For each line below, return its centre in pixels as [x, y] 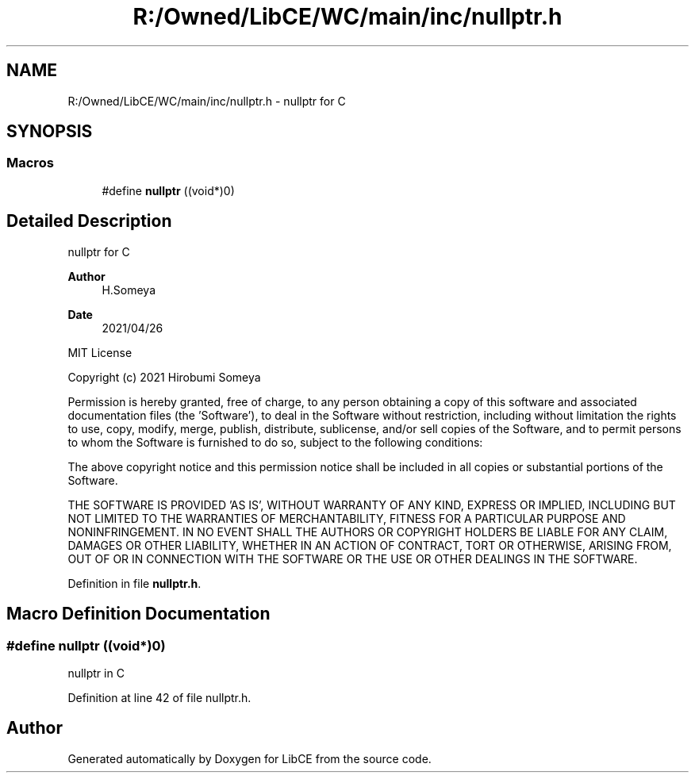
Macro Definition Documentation [138, 614]
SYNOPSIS [50, 132]
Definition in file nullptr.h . [134, 583]
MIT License [100, 352]
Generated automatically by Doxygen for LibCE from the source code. [250, 758]
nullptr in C [96, 673]
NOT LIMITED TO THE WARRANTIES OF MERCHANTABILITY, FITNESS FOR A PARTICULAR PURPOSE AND [347, 518]
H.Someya [129, 290]
